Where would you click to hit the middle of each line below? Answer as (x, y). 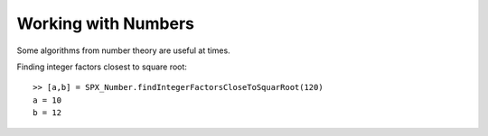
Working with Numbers (105, 23)
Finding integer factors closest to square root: (102, 67)
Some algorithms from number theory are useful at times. (123, 50)
